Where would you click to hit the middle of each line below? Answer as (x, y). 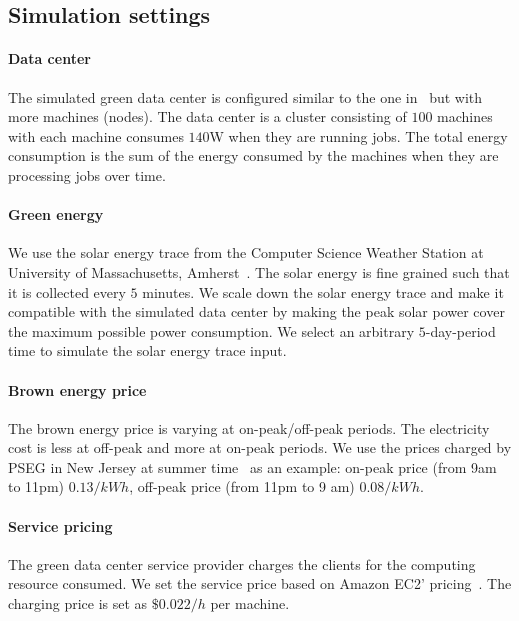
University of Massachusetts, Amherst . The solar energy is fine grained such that (259, 271)
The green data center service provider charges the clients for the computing (242, 563)
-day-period (460, 330)
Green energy (56, 214)
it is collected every (67, 291)
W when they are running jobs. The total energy (358, 135)
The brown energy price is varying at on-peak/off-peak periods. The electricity (249, 427)
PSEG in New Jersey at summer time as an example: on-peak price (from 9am (252, 466)
